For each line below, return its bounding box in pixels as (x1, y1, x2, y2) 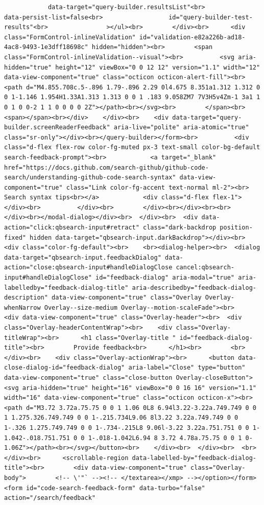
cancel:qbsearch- (176, 264, 235, 271)
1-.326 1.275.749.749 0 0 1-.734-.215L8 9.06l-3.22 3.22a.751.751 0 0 (4, 424, 249, 431)
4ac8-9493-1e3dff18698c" (4, 43, 88, 51)
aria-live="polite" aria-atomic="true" (113, 124, 249, 131)
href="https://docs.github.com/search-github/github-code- (4, 164, 209, 171)
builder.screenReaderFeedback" (4, 124, 110, 131)
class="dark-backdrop (143, 224, 217, 232)
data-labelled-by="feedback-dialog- (132, 454, 256, 462)
